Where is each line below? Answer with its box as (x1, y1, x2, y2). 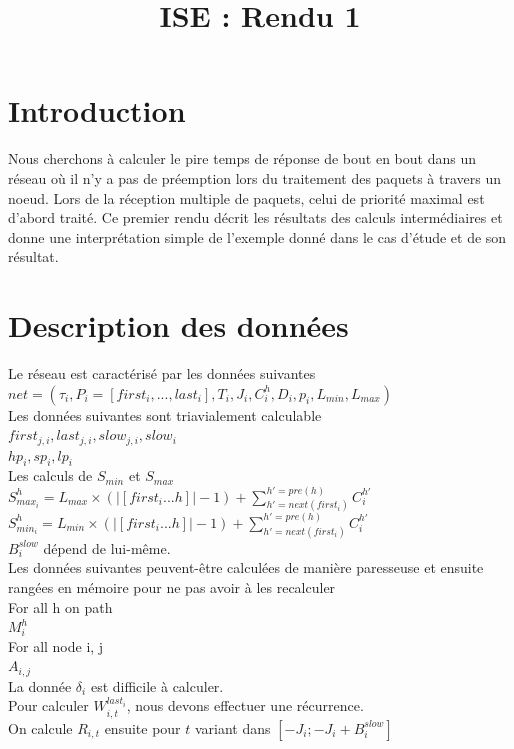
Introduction (8, 90, 186, 131)
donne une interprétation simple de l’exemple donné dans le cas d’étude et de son (8, 226, 507, 247)
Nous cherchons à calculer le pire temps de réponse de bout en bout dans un (8, 148, 476, 169)
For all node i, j (8, 635, 104, 656)
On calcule (8, 717, 73, 738)
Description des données (8, 305, 349, 346)
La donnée (8, 675, 72, 696)
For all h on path (8, 596, 113, 617)
